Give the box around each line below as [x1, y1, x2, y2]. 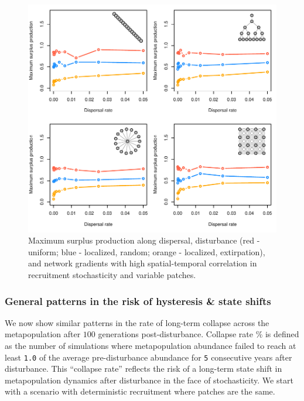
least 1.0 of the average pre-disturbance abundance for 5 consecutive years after [5, 351, 292, 363]
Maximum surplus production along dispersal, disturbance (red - [28, 234, 260, 246]
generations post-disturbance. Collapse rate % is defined [98, 328, 299, 340]
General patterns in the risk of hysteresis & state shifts [5, 293, 271, 308]
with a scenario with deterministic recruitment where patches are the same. [5, 385, 275, 397]
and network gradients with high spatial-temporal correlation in [28, 257, 257, 269]
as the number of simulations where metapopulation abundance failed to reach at [5, 340, 296, 352]
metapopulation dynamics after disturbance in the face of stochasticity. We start [5, 373, 293, 386]
